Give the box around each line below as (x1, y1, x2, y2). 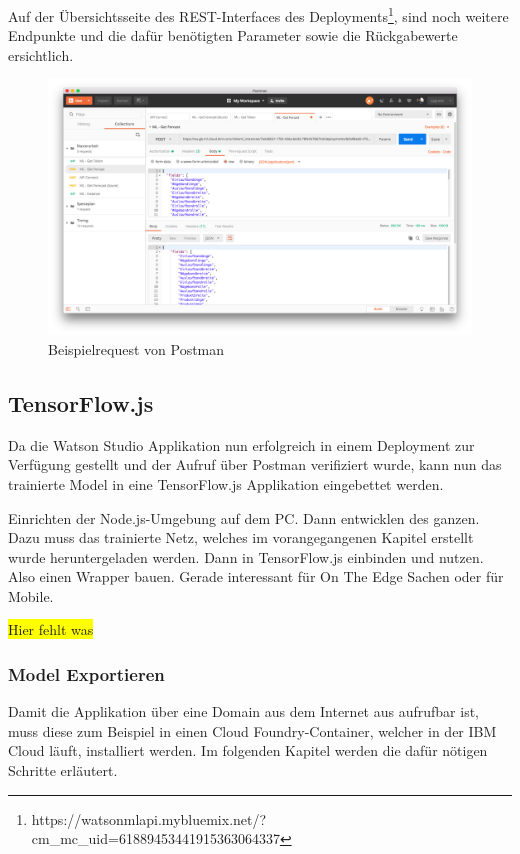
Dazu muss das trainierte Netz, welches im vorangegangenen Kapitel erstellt (8, 527, 474, 548)
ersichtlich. (8, 44, 74, 65)
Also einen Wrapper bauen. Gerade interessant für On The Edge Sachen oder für (8, 566, 504, 587)
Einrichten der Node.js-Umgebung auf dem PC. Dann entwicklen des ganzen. (8, 507, 480, 528)
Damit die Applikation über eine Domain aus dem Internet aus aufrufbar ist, (8, 701, 479, 722)
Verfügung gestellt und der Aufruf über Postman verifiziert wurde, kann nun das (8, 454, 502, 475)
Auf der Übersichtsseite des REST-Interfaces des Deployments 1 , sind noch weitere (8, 3, 509, 26)
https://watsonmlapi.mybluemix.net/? (31, 808, 267, 829)
